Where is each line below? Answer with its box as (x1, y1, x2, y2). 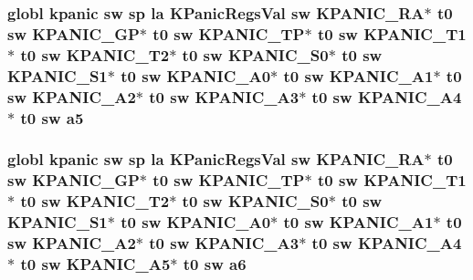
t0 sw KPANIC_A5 (20, 252, 171, 275)
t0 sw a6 (183, 252, 247, 275)
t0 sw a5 (20, 106, 84, 129)
